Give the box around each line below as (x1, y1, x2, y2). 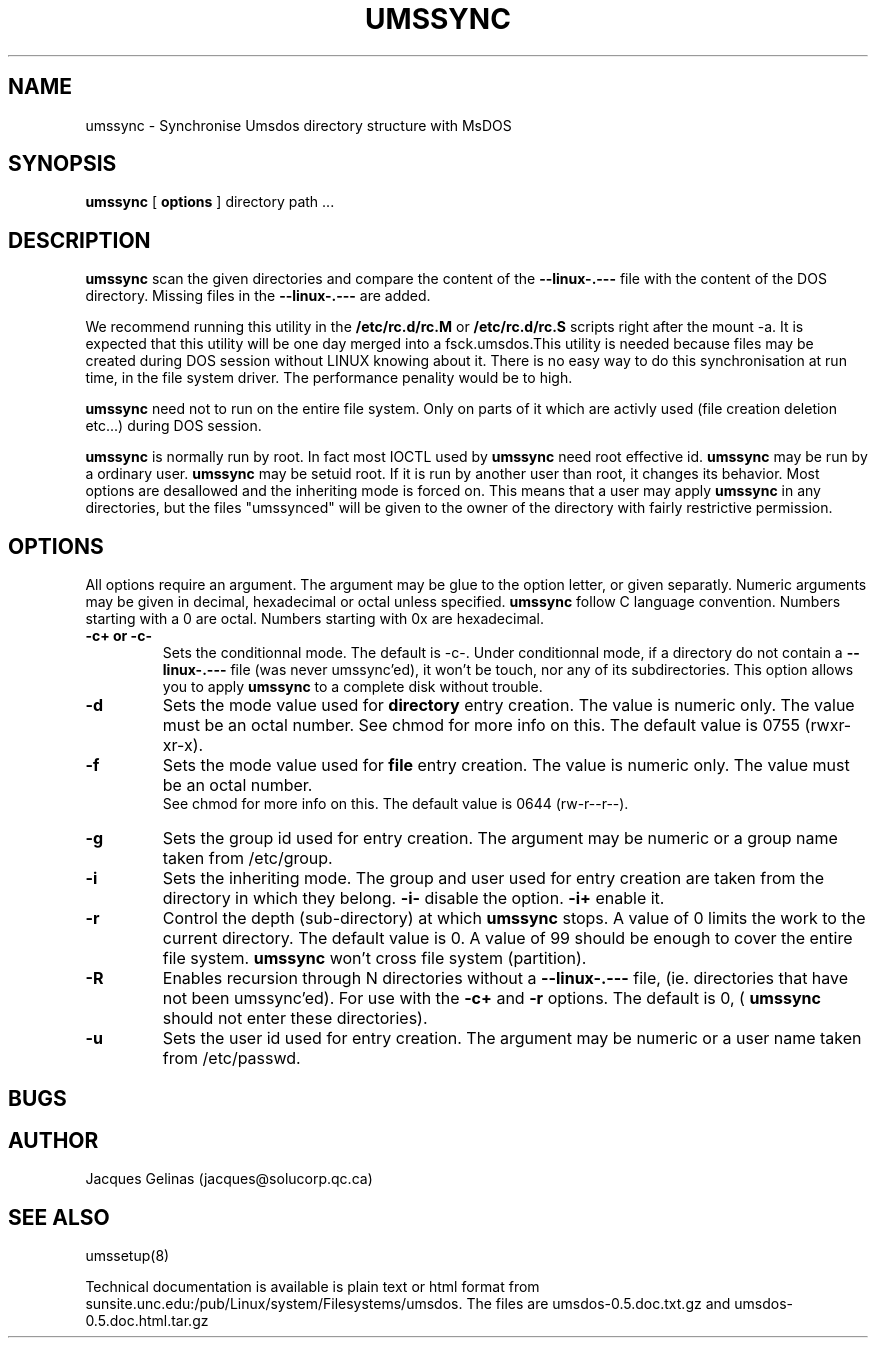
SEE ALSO (8, 1204, 110, 1230)
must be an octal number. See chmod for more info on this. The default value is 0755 (162, 715, 801, 736)
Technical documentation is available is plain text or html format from (85, 1278, 540, 1296)
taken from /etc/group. (162, 848, 333, 869)
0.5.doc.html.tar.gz (85, 1312, 209, 1330)
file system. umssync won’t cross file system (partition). (162, 948, 587, 969)
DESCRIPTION (8, 227, 151, 253)
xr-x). (162, 735, 204, 756)
